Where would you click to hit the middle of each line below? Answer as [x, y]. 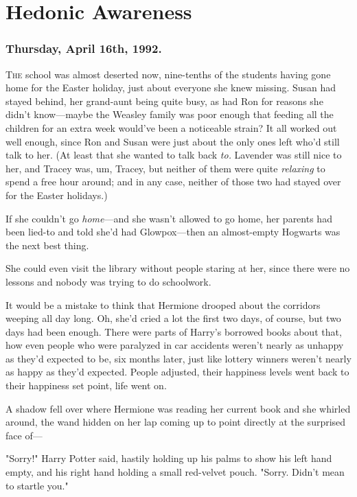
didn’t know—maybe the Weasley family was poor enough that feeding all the [170, 114]
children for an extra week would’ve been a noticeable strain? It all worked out [171, 127]
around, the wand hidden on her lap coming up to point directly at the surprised [176, 422]
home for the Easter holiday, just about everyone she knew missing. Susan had [171, 88]
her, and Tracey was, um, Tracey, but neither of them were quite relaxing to [165, 168]
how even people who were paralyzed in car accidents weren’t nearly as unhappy [175, 345]
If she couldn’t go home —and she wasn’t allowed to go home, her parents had [169, 218]
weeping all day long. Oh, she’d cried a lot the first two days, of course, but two [173, 318]
